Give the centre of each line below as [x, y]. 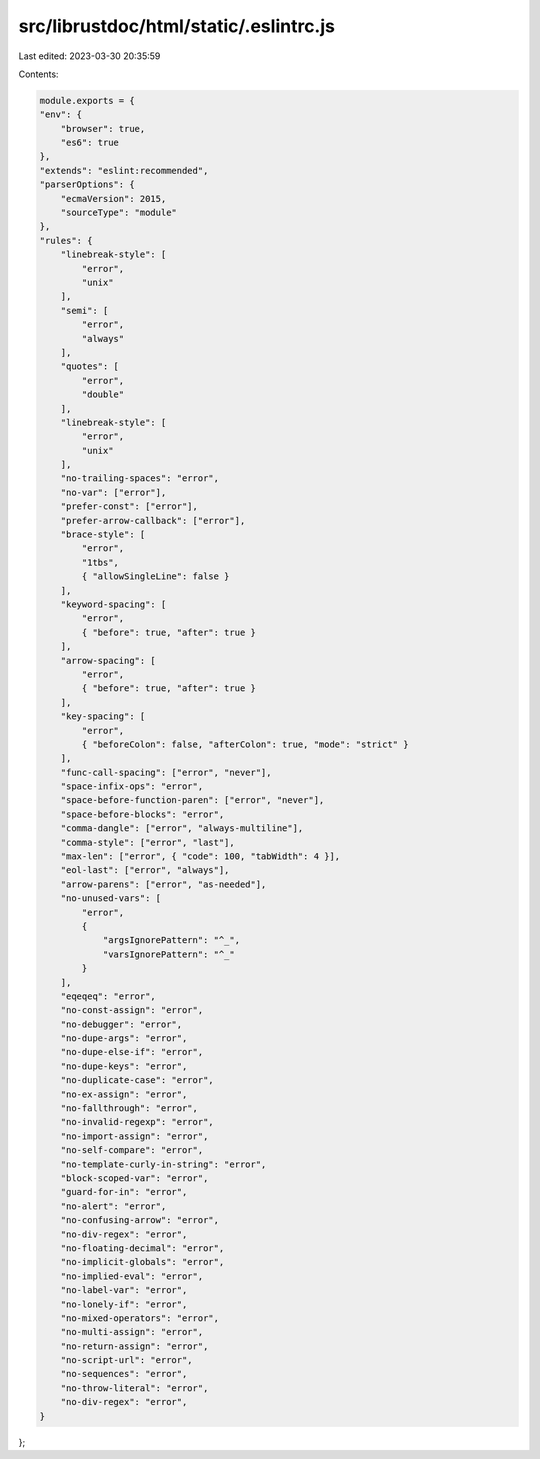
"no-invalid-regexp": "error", [137, 1122]
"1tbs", [100, 562]
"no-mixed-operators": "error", [140, 1318]
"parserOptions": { [87, 184]
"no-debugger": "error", [121, 1024]
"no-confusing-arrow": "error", [140, 1220]
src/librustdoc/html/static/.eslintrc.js [176, 26]
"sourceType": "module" [118, 213]
